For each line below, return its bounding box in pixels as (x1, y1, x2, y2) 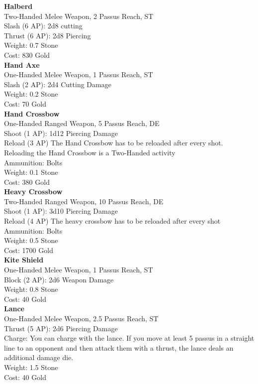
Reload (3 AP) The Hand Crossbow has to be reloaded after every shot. (4, 137, 223, 148)
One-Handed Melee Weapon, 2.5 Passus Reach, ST (4, 313, 159, 323)
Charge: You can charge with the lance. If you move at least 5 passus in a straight (4, 333, 255, 343)
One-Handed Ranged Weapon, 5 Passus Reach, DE (4, 118, 160, 128)
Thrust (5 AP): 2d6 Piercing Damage (4, 323, 118, 333)
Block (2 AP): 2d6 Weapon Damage (4, 274, 114, 284)
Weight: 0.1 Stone (4, 167, 58, 177)
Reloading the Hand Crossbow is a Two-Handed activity (4, 147, 175, 157)
